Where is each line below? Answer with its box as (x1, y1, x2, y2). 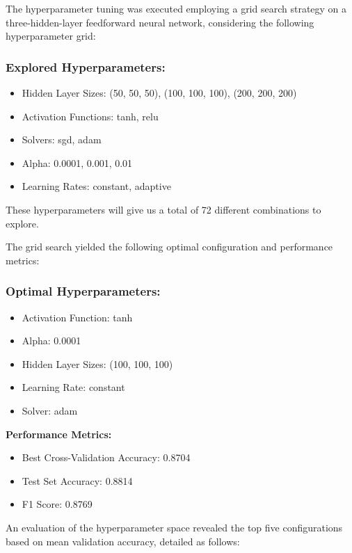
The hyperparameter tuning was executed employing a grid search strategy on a (6, 1, 347, 15)
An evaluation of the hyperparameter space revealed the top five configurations (6, 520, 343, 534)
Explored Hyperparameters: (6, 58, 166, 75)
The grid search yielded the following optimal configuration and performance (6, 239, 333, 254)
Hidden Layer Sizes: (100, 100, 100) (22, 356, 173, 371)
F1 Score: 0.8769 (22, 497, 93, 511)
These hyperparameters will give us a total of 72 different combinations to (6, 202, 321, 216)
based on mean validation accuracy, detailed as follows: (6, 534, 240, 548)
